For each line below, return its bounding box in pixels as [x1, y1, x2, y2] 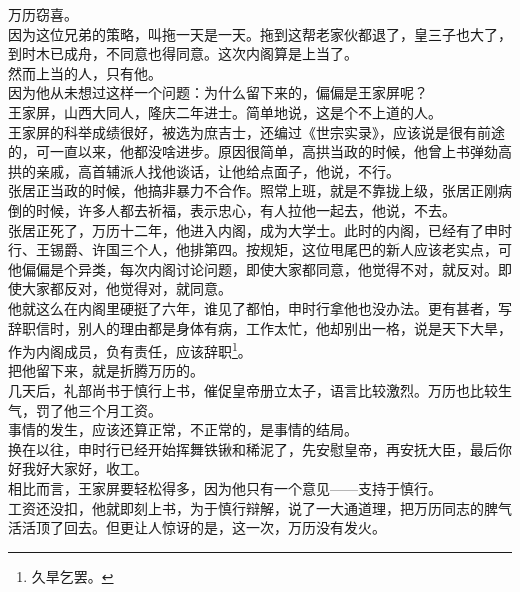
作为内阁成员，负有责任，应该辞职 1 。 [8, 338, 252, 361]
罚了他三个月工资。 [35, 399, 162, 420]
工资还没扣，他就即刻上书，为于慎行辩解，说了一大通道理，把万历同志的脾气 [8, 497, 512, 518]
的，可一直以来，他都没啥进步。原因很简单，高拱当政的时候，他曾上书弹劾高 [8, 141, 512, 162]
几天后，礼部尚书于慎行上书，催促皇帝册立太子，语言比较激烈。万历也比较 [8, 379, 498, 400]
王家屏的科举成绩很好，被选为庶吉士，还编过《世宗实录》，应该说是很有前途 [8, 121, 505, 142]
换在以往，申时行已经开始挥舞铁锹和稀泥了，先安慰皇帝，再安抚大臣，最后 [8, 438, 498, 459]
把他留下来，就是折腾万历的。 [8, 360, 204, 381]
